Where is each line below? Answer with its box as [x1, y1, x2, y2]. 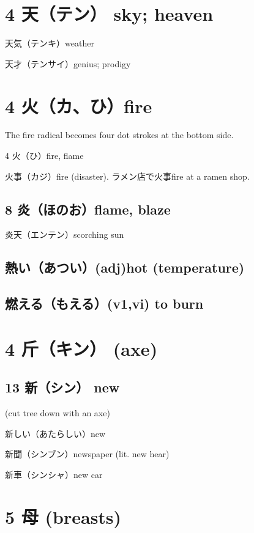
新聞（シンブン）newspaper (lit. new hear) [5, 447, 170, 460]
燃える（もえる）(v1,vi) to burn [5, 294, 204, 313]
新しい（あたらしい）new [5, 427, 106, 439]
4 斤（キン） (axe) [5, 336, 158, 361]
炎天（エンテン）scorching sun [5, 228, 124, 241]
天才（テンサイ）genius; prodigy [5, 57, 131, 70]
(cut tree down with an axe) [5, 406, 110, 419]
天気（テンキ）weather [5, 37, 94, 50]
